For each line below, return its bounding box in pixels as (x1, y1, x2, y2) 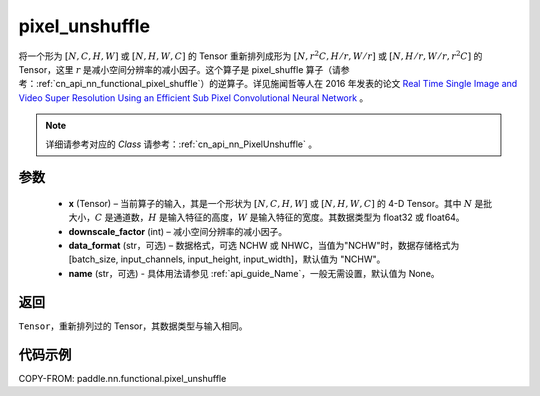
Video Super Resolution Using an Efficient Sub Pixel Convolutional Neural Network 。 (18, 91, 369, 104)
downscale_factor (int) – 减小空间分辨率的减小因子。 (68, 225, 288, 237)
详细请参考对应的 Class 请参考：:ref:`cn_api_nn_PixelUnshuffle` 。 (45, 138, 318, 150)
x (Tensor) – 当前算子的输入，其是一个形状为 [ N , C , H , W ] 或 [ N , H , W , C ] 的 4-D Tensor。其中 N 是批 (68, 197, 493, 209)
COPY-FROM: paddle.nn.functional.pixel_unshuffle (18, 372, 227, 384)
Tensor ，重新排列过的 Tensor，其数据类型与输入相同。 (18, 320, 248, 332)
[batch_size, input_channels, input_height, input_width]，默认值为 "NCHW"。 (68, 253, 386, 265)
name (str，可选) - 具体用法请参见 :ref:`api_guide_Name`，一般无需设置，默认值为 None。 (68, 267, 440, 279)
